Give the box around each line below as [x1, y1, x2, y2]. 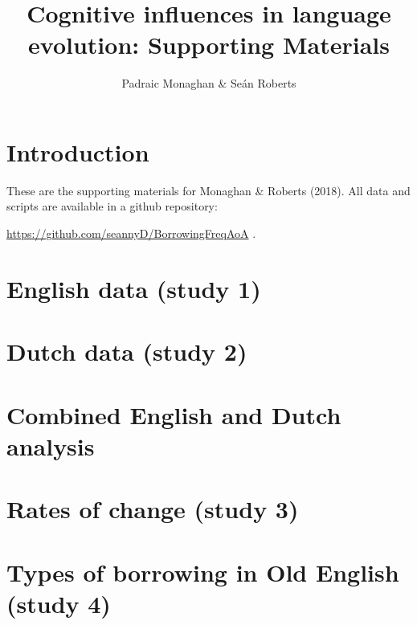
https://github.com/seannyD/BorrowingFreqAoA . [6, 225, 256, 242]
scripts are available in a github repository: [6, 198, 218, 214]
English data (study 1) [6, 272, 261, 304]
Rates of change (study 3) [6, 492, 299, 525]
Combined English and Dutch [6, 398, 341, 431]
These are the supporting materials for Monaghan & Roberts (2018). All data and [6, 182, 411, 198]
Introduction [6, 135, 149, 168]
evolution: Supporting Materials [28, 28, 390, 61]
